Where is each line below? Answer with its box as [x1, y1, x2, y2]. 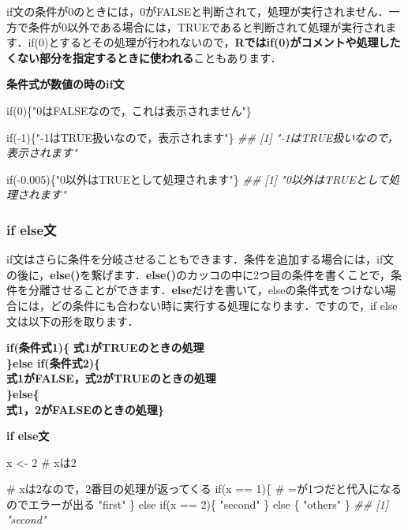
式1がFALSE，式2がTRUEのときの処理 [6, 370, 216, 386]
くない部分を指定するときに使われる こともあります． [6, 49, 282, 65]
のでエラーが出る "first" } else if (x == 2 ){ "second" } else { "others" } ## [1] [6, 495, 388, 512]
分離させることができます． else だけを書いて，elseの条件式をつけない [28, 282, 385, 298]
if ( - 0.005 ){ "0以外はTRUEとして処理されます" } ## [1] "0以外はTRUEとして [6, 170, 389, 187]
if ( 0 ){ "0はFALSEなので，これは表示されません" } [6, 102, 252, 118]
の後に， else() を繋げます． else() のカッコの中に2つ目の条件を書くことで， [6, 266, 391, 282]
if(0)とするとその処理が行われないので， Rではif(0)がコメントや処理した [28, 34, 401, 50]
